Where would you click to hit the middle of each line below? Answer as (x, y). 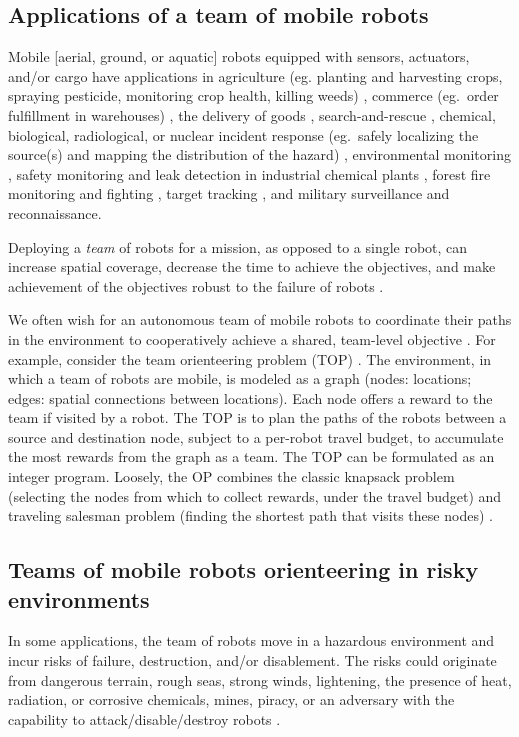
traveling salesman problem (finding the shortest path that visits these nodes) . (250, 515)
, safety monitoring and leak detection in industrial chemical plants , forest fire (249, 173)
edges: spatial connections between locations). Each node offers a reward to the (250, 397)
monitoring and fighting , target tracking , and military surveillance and (229, 193)
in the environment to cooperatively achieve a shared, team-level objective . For (252, 338)
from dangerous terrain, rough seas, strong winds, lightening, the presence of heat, (260, 679)
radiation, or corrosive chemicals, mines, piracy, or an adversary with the (231, 699)
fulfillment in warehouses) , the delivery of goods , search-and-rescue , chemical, (252, 114)
